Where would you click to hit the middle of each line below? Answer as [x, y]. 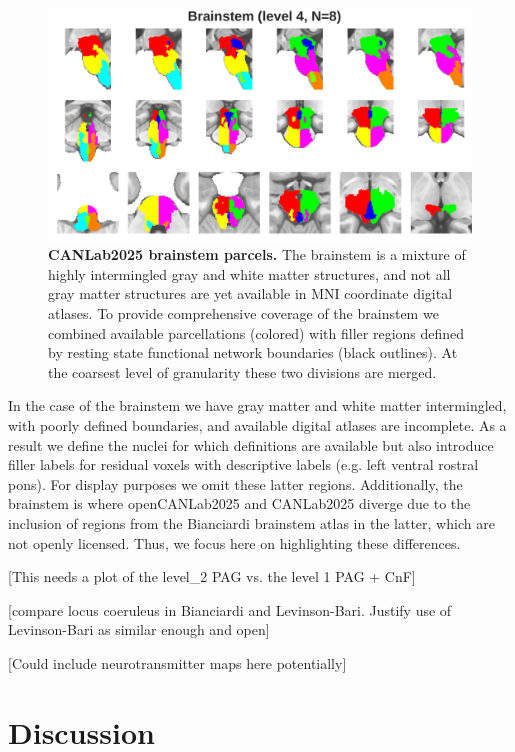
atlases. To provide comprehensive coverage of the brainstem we [243, 313]
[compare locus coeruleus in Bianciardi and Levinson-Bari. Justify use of [230, 609]
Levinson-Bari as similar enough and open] [139, 629]
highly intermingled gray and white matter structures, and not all [249, 273]
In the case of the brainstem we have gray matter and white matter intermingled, [257, 405]
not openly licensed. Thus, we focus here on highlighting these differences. [234, 542]
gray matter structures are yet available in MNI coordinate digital [250, 293]
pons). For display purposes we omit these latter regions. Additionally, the [235, 483]
